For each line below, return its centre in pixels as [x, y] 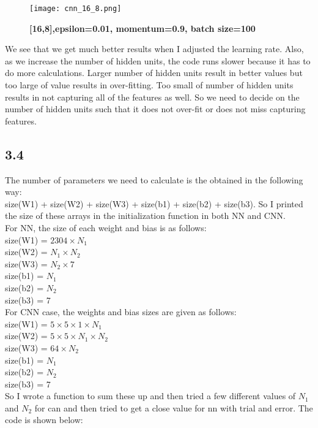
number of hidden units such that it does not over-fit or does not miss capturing [155, 109]
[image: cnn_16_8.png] [76, 9]
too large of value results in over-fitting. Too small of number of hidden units [149, 85]
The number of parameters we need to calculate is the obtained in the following [154, 179]
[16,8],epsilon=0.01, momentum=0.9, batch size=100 [142, 28]
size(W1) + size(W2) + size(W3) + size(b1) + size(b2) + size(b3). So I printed [154, 203]
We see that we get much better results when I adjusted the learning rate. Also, [154, 49]
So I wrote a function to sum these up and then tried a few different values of [150, 396]
